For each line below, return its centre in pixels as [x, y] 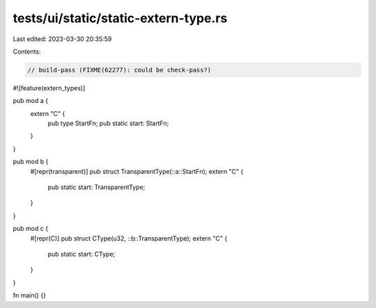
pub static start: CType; [81, 254]
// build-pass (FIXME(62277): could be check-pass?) [119, 70]
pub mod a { [31, 101]
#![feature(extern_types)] [49, 88]
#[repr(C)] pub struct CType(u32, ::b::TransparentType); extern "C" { [129, 238]
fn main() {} [30, 295]
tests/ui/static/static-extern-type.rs [120, 18]
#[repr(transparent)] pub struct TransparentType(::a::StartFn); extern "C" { [137, 171]
